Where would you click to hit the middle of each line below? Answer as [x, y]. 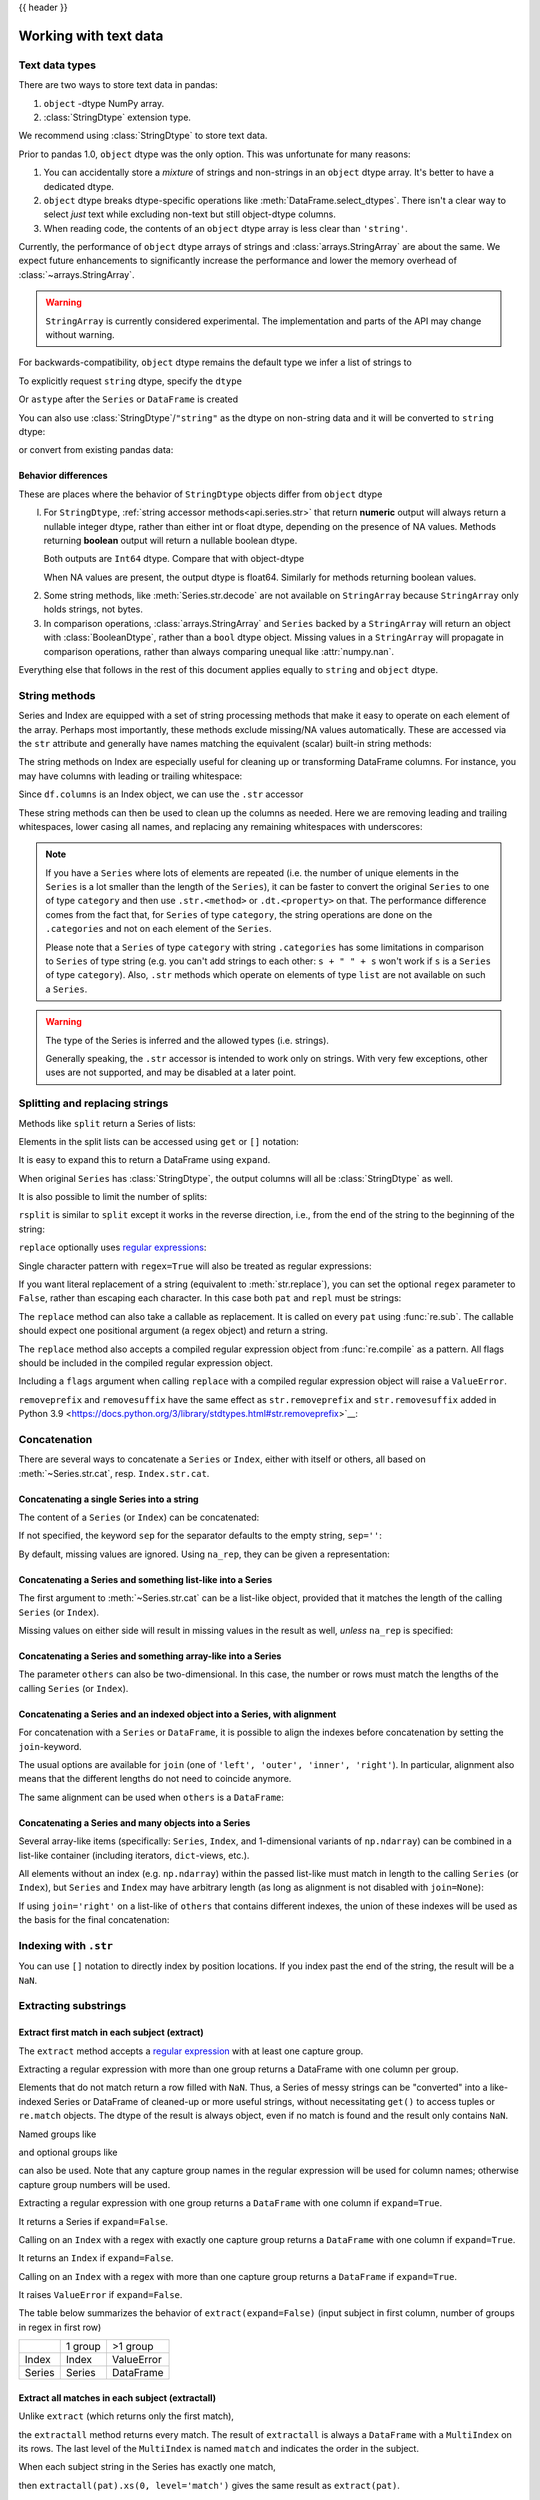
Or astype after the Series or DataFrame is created [128, 399]
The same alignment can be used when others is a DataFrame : [151, 1797]
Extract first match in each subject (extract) [111, 2032]
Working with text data [91, 35]
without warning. [80, 335]
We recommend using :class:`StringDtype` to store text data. [143, 136]
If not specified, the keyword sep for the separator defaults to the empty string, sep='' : [200, 1536]
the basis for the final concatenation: [94, 1920]
